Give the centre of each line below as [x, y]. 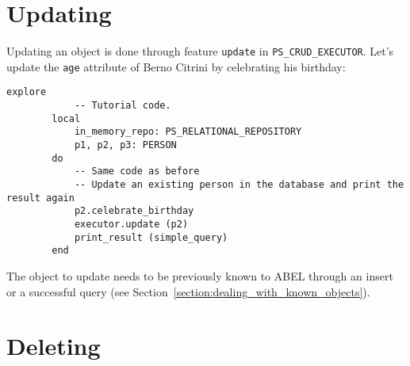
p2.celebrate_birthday [134, 211]
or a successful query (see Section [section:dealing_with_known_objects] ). [188, 291]
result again [40, 198]
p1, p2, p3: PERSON [125, 145]
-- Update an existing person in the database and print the [239, 185]
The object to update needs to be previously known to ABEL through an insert [200, 275]
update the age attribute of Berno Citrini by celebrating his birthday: [176, 66]
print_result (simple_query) [151, 237]
